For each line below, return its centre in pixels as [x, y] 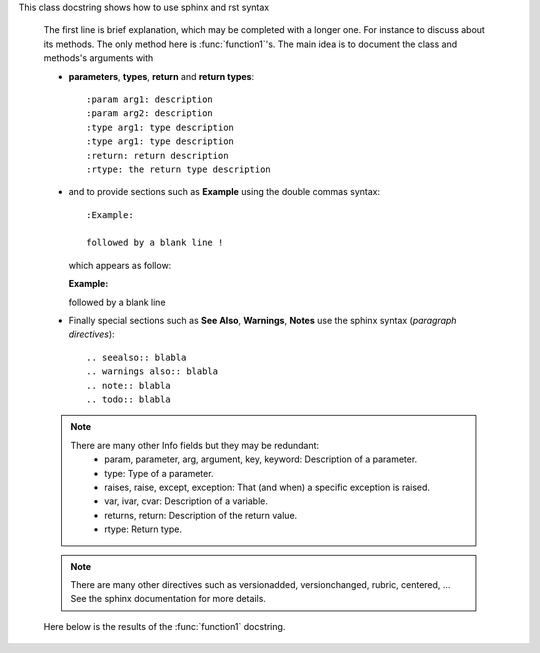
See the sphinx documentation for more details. [168, 599]
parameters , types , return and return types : [161, 76]
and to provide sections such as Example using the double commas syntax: [224, 192]
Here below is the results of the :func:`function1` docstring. [164, 626]
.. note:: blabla [128, 385]
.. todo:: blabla [128, 399]
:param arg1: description [150, 99]
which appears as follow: [120, 265]
